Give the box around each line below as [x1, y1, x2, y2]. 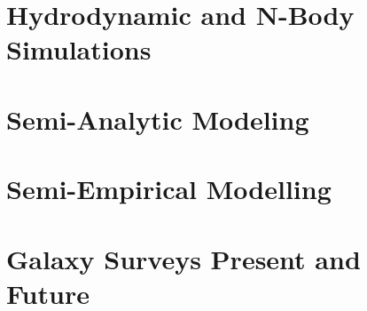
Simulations [6, 31, 152, 68]
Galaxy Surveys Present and [6, 240, 361, 276]
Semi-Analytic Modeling [6, 100, 309, 137]
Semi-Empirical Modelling [6, 171, 332, 207]
